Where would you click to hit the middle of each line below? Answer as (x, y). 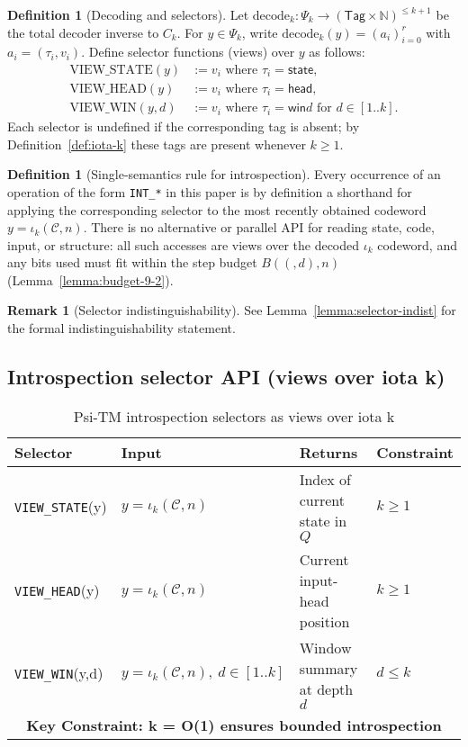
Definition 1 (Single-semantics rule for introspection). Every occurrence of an (224, 174)
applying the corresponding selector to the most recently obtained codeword (217, 209)
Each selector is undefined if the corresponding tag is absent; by (184, 126)
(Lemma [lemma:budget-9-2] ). (90, 279)
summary (328, 668)
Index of (325, 479)
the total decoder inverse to (83, 32)
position (324, 621)
